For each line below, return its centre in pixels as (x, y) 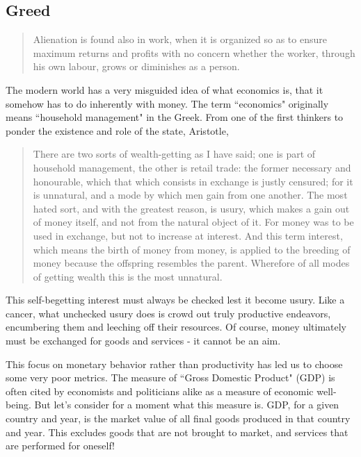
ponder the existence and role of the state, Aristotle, (117, 130)
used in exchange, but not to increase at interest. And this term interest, (188, 235)
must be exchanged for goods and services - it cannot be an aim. (143, 341)
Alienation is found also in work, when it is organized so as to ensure (180, 39)
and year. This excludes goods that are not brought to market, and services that (177, 432)
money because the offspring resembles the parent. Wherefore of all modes (191, 263)
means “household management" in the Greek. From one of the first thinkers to (175, 117)
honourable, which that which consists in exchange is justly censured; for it (193, 181)
